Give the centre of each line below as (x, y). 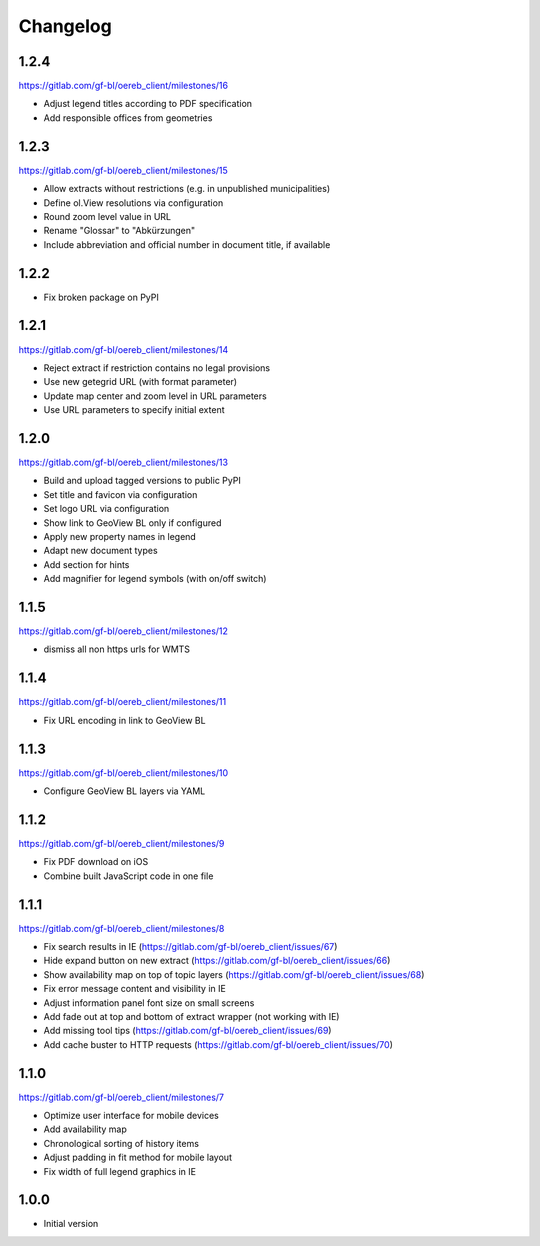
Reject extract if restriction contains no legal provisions (156, 367)
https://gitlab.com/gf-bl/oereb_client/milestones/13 (123, 462)
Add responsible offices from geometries (128, 117)
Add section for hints (86, 564)
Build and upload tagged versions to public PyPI (142, 481)
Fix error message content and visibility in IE (135, 989)
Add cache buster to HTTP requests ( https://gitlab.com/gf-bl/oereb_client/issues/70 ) (218, 1044)
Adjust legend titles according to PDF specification (148, 104)
